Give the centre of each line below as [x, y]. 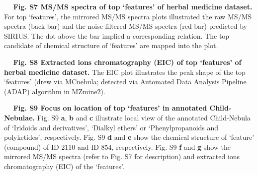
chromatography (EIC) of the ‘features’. [64, 166]
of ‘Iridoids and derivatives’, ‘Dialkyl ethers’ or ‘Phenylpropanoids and [111, 127]
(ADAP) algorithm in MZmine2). [55, 91]
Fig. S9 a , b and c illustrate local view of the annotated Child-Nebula [144, 117]
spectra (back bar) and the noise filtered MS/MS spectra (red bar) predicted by [126, 26]
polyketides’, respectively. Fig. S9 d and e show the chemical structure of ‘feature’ [129, 137]
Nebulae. [20, 117]
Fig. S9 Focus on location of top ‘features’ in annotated [110, 108]
